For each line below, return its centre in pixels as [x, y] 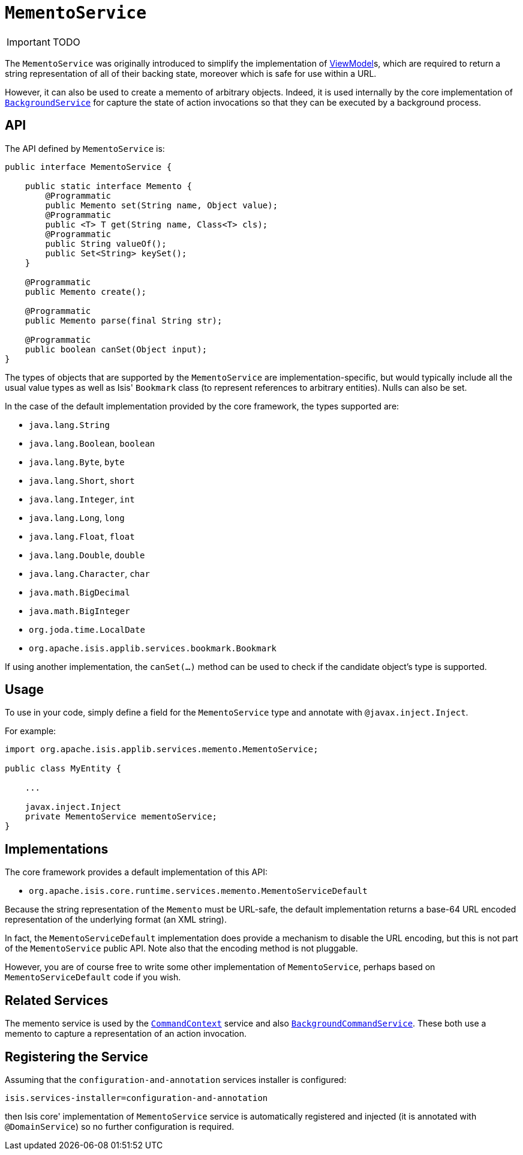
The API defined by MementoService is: [85, 148]
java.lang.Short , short [82, 480]
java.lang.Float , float [82, 536]
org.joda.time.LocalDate [87, 629]
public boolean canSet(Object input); [116, 349]
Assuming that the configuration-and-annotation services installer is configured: [176, 1079]
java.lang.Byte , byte [77, 462]
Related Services [57, 1000]
